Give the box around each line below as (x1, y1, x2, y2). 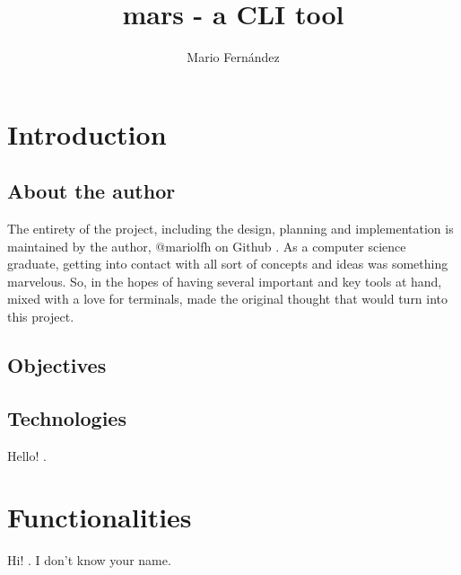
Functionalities (7, 499, 192, 535)
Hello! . (7, 446, 47, 464)
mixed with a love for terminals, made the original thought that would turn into (7, 289, 448, 308)
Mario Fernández (187, 48, 280, 66)
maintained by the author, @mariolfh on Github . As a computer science (7, 236, 406, 255)
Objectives (7, 351, 107, 379)
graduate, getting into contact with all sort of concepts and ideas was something (7, 254, 448, 273)
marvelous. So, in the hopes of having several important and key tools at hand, (7, 271, 442, 290)
